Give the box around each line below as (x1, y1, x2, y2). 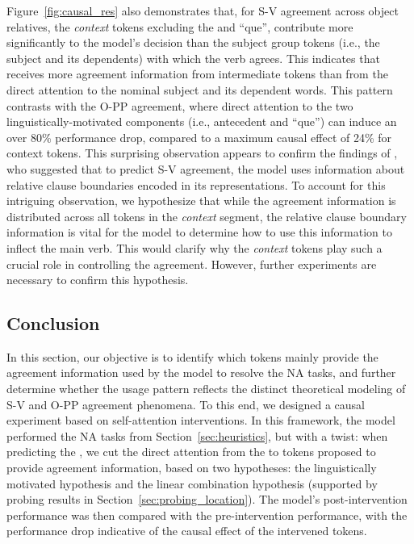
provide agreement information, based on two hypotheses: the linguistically (6, 459, 377, 476)
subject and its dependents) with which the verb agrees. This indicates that (6, 49, 380, 66)
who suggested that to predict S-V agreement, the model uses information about (6, 160, 405, 177)
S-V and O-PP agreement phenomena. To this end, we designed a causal (6, 395, 365, 412)
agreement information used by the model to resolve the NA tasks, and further (6, 364, 396, 381)
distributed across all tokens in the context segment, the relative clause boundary (6, 207, 407, 224)
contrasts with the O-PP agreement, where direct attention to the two (6, 97, 353, 114)
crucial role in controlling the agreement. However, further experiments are (6, 255, 377, 272)
